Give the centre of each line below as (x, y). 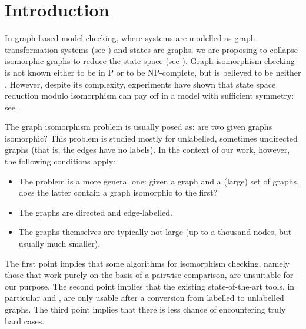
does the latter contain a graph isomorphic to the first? (118, 192)
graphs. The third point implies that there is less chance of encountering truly (145, 309)
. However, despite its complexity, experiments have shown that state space (140, 84)
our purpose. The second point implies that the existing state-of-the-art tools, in (150, 286)
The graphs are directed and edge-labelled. (95, 212)
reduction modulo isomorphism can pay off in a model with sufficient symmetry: (149, 95)
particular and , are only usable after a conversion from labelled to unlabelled (144, 298)
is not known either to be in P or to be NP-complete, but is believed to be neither (153, 72)
